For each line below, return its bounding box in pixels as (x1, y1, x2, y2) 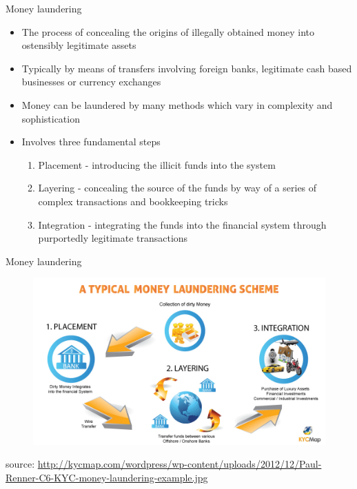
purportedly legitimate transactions (38, 231, 188, 245)
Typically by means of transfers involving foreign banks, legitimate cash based (21, 61, 352, 75)
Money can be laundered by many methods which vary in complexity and (21, 97, 333, 112)
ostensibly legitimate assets (21, 38, 136, 52)
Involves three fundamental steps (21, 134, 161, 149)
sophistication (21, 111, 80, 125)
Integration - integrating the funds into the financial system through (38, 217, 327, 231)
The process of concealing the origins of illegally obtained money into (21, 24, 314, 39)
